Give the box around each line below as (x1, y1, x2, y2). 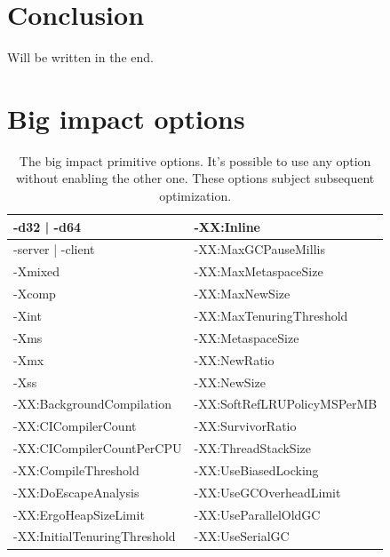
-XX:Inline (194, 217, 260, 235)
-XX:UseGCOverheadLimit (194, 482, 341, 501)
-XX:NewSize (194, 372, 266, 391)
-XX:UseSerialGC (194, 527, 290, 545)
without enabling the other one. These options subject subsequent (15, 169, 375, 187)
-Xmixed (13, 262, 60, 281)
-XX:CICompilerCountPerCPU (13, 439, 182, 458)
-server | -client (13, 240, 95, 259)
